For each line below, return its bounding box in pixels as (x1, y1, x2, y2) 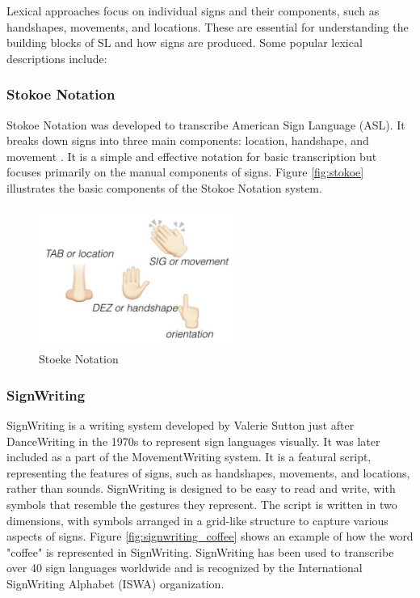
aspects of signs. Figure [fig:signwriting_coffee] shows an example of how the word (6, 528, 414, 545)
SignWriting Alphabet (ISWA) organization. (6, 575, 225, 592)
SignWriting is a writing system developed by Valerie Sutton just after (6, 416, 355, 433)
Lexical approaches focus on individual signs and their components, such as (6, 2, 380, 19)
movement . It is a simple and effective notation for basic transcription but (6, 147, 377, 164)
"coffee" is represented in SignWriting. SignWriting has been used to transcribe (6, 543, 394, 560)
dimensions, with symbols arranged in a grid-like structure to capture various (6, 511, 388, 528)
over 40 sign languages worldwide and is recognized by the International (6, 559, 363, 576)
